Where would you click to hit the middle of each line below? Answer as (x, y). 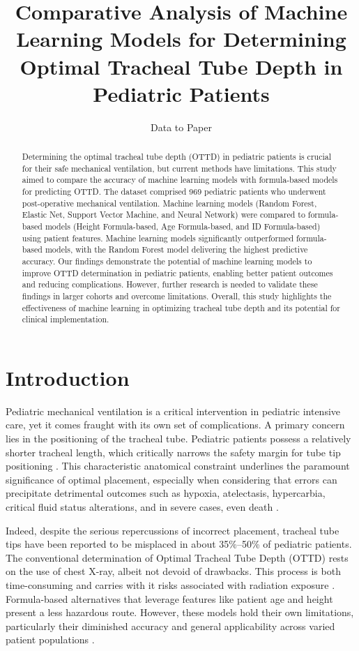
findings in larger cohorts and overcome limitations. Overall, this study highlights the (177, 295)
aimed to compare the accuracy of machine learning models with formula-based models (180, 180)
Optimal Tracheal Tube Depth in (181, 66)
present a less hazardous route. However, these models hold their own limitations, (180, 612)
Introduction (68, 377)
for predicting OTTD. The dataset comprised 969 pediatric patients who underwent (174, 192)
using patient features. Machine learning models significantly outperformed (158, 238)
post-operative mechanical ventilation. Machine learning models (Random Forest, (169, 203)
